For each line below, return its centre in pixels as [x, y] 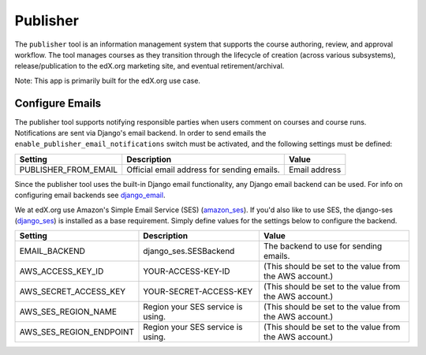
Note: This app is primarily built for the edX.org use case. [108, 80]
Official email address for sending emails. [203, 170]
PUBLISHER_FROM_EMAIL [69, 170]
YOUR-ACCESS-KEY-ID [187, 271]
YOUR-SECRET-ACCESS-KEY [198, 292]
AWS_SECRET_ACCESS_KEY [73, 292]
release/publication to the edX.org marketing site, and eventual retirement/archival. [149, 66]
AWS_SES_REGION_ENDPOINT [77, 332]
